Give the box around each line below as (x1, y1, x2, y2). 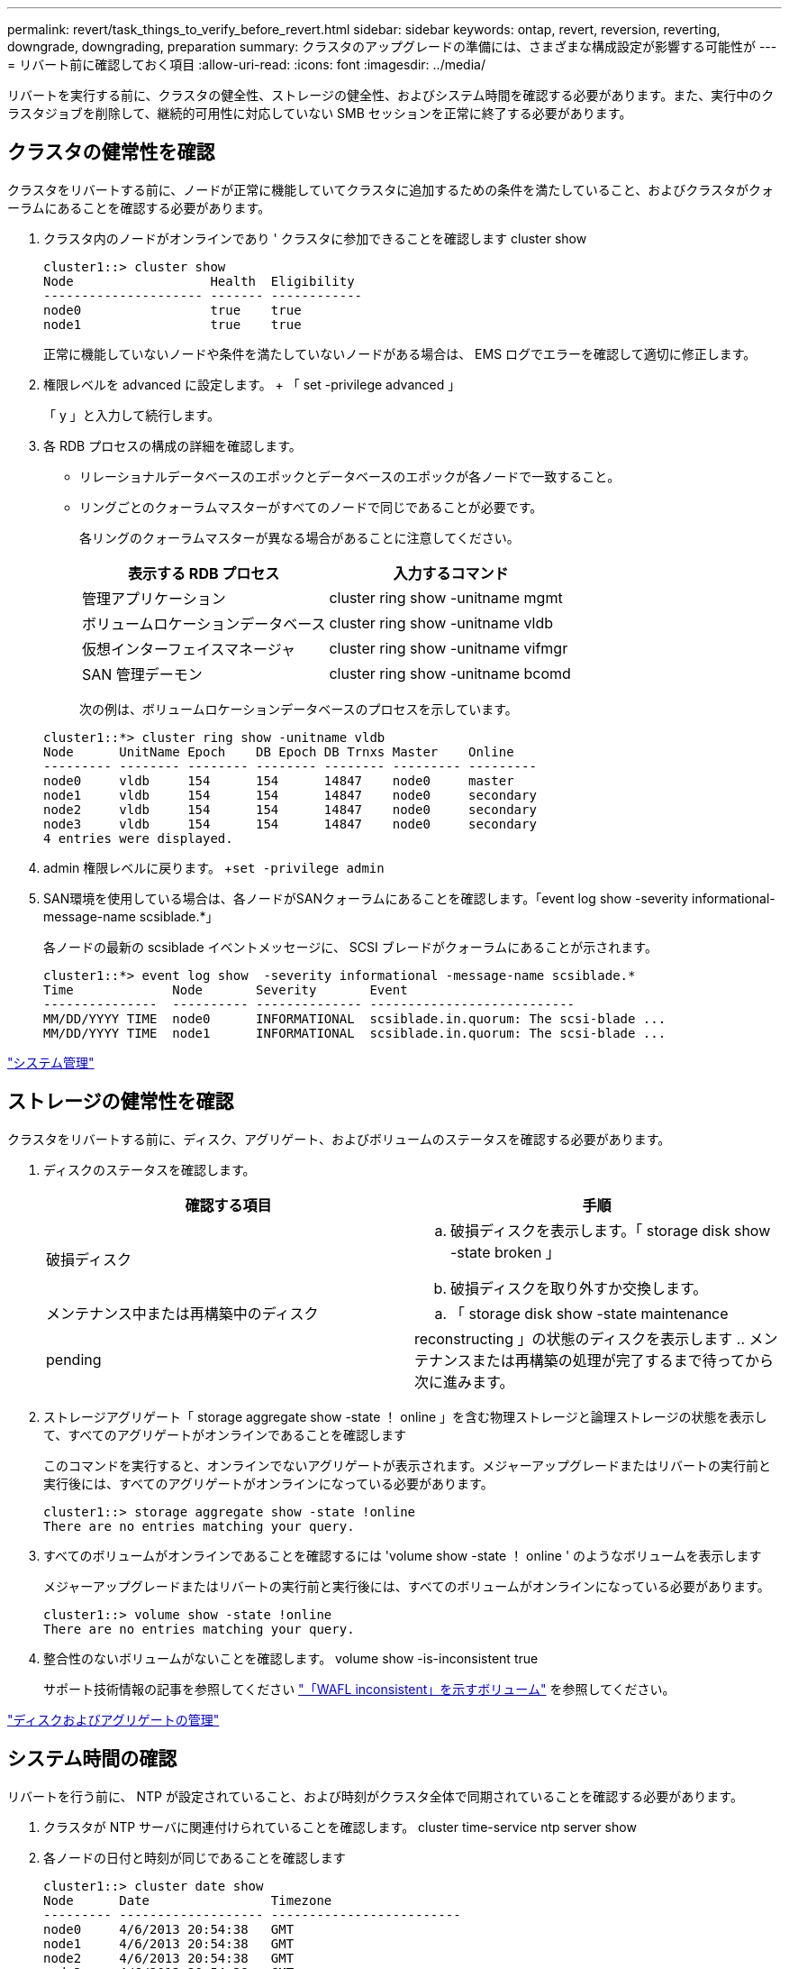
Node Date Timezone (43, 1892, 332, 1908)
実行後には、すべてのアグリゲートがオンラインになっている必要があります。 (43, 1475, 494, 1491)
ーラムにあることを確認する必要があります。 (7, 199, 271, 215)
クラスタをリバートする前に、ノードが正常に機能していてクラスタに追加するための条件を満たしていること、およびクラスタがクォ (7, 181, 774, 197)
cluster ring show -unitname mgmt (329, 588, 563, 607)
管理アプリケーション (82, 589, 226, 608)
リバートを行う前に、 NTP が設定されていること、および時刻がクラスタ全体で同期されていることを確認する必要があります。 (7, 1788, 743, 1804)
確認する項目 (185, 1195, 272, 1214)
